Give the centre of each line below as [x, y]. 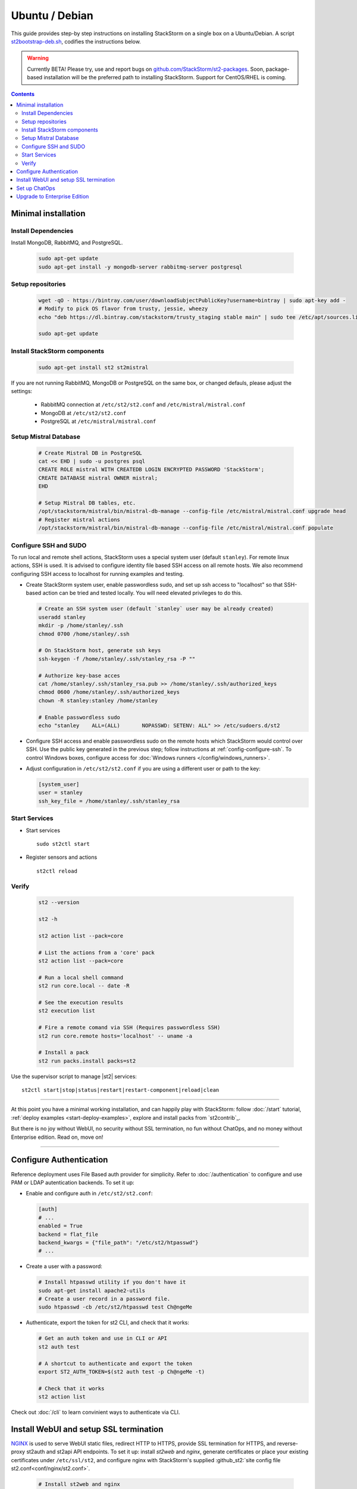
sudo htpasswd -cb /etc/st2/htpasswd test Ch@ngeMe [115, 1307]
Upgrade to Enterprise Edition [53, 197]
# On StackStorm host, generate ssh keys [100, 650]
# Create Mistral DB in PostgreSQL [90, 453]
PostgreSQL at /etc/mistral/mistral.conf [98, 421]
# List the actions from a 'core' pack [96, 952]
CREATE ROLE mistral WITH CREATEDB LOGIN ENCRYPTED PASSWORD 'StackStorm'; [151, 470]
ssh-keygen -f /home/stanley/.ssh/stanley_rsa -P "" [117, 659]
